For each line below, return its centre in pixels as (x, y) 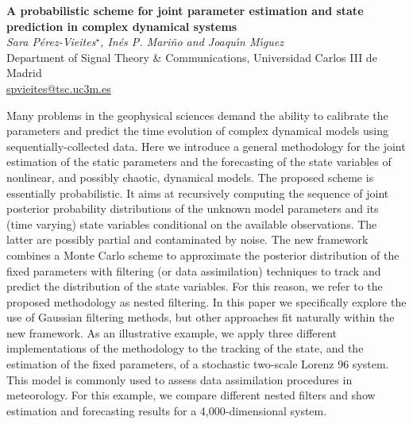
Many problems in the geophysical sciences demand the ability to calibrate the (197, 115)
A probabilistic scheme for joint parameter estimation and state (185, 10)
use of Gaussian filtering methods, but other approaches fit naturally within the (201, 317)
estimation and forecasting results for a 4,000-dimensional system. (167, 410)
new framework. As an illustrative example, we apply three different (172, 332)
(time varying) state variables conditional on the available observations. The (192, 224)
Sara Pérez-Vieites (51, 42)
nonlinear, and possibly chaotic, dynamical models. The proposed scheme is (190, 177)
